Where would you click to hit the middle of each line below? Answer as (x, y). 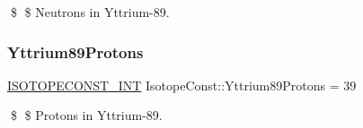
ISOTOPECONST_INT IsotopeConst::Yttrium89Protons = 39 (182, 85)
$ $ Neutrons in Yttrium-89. (90, 12)
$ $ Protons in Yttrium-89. (86, 115)
